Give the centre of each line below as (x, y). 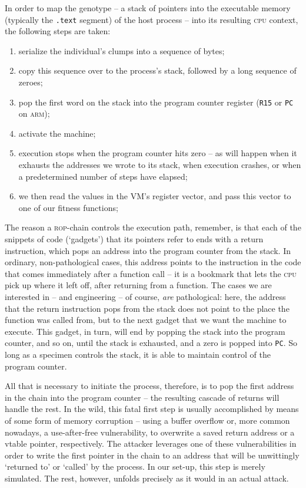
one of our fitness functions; (68, 207)
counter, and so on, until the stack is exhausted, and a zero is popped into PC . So (151, 343)
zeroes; (31, 82)
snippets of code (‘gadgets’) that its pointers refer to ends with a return (134, 239)
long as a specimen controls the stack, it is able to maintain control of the (138, 355)
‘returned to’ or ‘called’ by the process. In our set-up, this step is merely (135, 466)
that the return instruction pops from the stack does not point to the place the (147, 308)
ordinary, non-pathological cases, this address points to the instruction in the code (153, 262)
